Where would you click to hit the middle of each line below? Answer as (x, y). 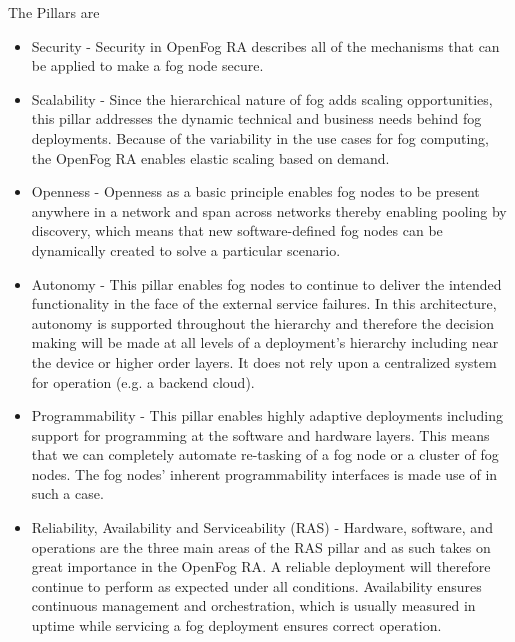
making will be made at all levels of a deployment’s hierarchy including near (265, 342)
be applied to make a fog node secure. (147, 65)
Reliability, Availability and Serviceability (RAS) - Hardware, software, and (262, 527)
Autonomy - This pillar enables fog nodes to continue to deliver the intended (266, 283)
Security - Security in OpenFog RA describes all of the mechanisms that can (265, 45)
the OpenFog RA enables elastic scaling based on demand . (210, 157)
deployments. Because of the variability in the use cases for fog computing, (260, 137)
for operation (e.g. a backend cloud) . (143, 381)
